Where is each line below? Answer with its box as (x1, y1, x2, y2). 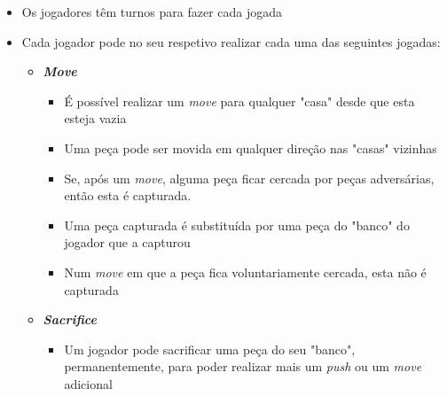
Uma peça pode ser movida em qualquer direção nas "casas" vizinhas (64, 138, 437, 157)
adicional (64, 374, 113, 392)
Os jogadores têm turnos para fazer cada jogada (21, 3, 283, 20)
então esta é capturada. (64, 186, 192, 205)
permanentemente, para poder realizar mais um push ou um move (64, 357, 422, 376)
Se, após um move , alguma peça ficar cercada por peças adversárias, (64, 168, 435, 187)
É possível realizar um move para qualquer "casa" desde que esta (64, 91, 415, 110)
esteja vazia (64, 109, 127, 128)
